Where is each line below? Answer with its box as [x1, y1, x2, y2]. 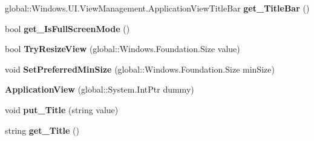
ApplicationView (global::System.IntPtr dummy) [5, 83, 194, 96]
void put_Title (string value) [5, 103, 119, 116]
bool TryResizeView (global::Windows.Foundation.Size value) [5, 42, 240, 55]
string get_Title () [5, 123, 79, 136]
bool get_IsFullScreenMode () [5, 22, 130, 34]
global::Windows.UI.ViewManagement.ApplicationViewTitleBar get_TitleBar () [5, 2, 310, 14]
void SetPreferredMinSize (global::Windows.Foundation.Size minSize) [5, 62, 275, 75]
